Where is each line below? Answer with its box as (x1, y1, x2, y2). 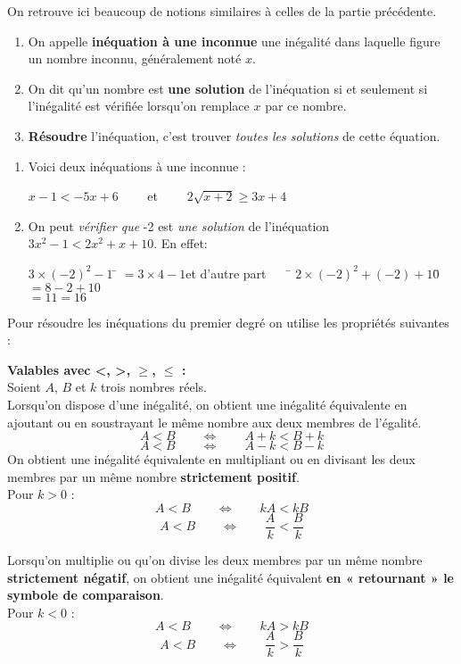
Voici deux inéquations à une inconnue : (28, 156, 246, 175)
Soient (7, 378, 41, 396)
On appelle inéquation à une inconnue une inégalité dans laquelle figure (28, 31, 440, 50)
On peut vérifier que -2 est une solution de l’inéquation (28, 216, 330, 235)
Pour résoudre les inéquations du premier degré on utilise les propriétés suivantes (7, 312, 449, 331)
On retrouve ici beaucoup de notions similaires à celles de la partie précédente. (7, 2, 437, 20)
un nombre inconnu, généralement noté (28, 49, 242, 68)
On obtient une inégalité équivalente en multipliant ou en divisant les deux (7, 450, 416, 469)
